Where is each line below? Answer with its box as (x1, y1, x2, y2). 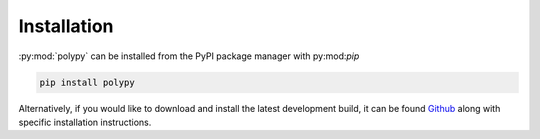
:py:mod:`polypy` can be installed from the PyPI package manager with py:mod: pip (18, 50, 360, 62)
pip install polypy (39, 76, 135, 88)
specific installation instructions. (18, 116, 152, 128)
